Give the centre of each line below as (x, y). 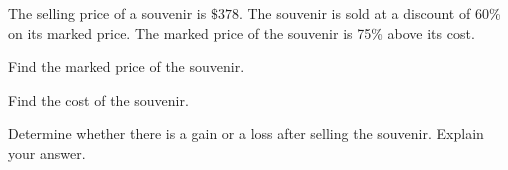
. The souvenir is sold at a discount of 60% (369, 13)
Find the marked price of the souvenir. (126, 66)
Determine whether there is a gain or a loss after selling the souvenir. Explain (246, 133)
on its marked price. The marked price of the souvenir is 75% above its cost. (241, 32)
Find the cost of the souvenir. (98, 99)
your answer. (47, 152)
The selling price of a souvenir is (107, 13)
